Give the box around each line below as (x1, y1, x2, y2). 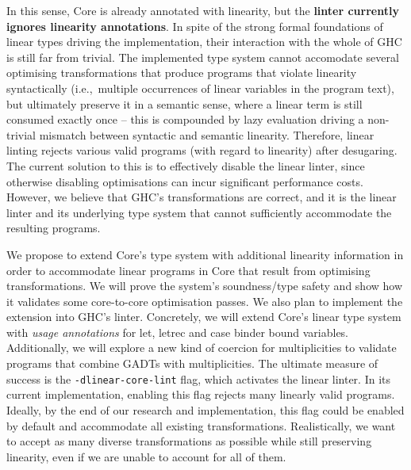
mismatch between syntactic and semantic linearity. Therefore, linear (39, 126, 375, 143)
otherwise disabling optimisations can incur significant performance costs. (6, 173, 363, 189)
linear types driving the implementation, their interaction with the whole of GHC (6, 33, 402, 50)
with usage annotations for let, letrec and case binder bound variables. (6, 323, 349, 340)
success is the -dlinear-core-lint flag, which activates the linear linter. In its (6, 370, 391, 387)
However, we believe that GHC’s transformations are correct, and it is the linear (6, 189, 397, 205)
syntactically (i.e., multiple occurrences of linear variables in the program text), (6, 79, 394, 96)
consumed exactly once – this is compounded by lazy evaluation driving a (6, 111, 364, 128)
